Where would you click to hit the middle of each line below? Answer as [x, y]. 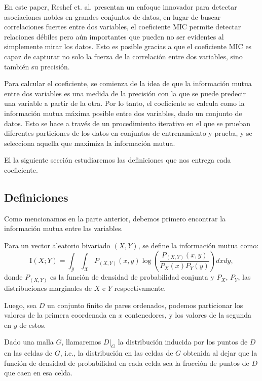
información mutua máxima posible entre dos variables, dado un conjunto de [123, 113]
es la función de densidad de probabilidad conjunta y [132, 277]
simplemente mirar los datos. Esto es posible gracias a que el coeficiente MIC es [128, 46]
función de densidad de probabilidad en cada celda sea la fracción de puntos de [127, 363]
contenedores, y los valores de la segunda [188, 315]
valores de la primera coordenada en [60, 315]
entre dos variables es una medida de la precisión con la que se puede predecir [125, 93]
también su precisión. [37, 66]
